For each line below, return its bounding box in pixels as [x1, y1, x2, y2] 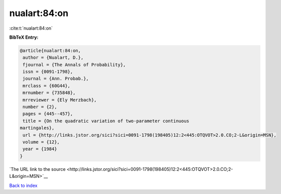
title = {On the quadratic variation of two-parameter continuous [23, 118, 190, 124]
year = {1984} [23, 146, 57, 152]
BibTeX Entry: [9, 34, 39, 40]
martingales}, [20, 125, 55, 131]
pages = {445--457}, [23, 111, 73, 117]
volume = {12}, [23, 139, 60, 145]
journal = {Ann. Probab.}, [23, 76, 89, 81]
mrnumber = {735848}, [23, 90, 76, 95]
